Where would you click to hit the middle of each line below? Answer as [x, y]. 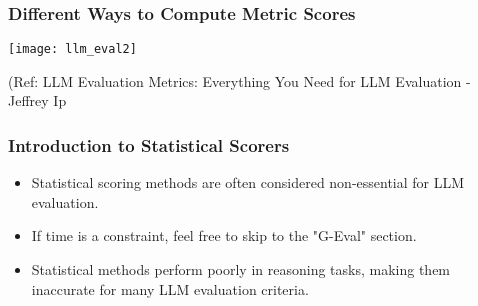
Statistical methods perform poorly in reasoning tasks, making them [241, 269]
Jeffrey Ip [37, 100]
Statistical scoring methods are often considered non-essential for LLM [248, 182]
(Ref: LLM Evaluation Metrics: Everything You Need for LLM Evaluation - [239, 80]
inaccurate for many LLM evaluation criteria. [170, 288]
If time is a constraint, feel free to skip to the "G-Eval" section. [224, 235]
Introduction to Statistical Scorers [149, 144]
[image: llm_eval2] [72, 49]
